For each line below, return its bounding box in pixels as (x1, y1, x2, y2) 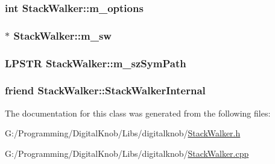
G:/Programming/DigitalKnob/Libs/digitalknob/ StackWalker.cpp (5, 147, 249, 159)
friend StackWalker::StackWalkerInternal (5, 83, 206, 98)
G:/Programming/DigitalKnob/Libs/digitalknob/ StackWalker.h (5, 127, 241, 139)
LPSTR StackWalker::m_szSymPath (5, 55, 186, 70)
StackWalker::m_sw (13, 28, 112, 43)
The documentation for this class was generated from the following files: (5, 106, 271, 119)
